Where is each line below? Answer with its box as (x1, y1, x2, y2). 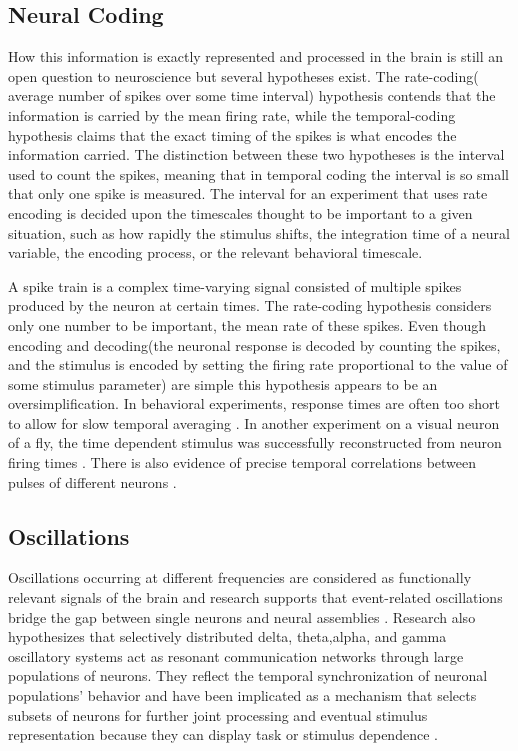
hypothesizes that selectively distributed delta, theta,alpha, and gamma (8, 626, 447, 647)
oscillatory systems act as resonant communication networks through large (8, 645, 464, 666)
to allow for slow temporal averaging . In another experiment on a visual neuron (8, 412, 500, 433)
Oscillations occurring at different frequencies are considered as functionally (8, 567, 472, 588)
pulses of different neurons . (8, 471, 177, 492)
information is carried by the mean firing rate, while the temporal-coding (8, 104, 456, 125)
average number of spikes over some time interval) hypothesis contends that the (8, 85, 496, 106)
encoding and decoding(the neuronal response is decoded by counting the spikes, (8, 334, 501, 355)
